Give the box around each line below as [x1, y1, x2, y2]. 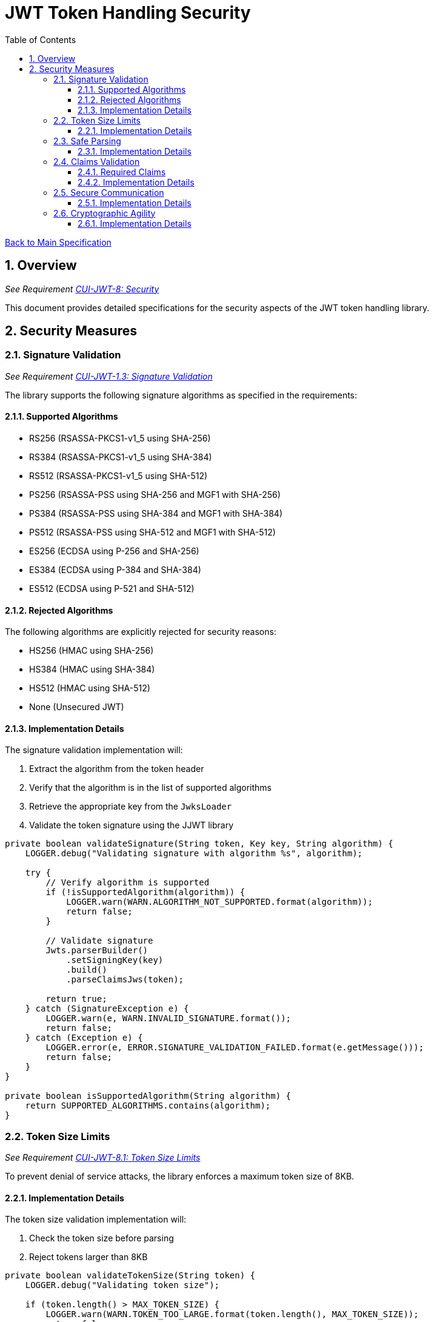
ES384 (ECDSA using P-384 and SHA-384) [29, 565, 201, 575]
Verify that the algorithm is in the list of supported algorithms [29, 782, 272, 793]
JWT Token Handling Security [5, 2, 251, 23]
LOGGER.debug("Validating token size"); [25, 1280, 220, 1290]
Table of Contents [5, 34, 76, 45]
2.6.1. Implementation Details [78, 218, 192, 229]
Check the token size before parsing [29, 1233, 174, 1244]
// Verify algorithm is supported [45, 877, 210, 888]
